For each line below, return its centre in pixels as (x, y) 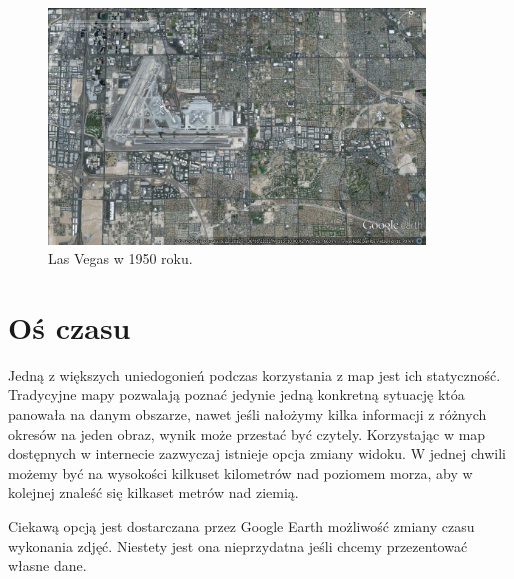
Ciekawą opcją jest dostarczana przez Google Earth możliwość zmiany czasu (241, 526)
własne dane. (47, 565)
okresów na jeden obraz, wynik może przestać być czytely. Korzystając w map (247, 433)
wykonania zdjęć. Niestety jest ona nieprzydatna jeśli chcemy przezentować (238, 545)
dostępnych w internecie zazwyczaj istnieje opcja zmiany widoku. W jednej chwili (257, 453)
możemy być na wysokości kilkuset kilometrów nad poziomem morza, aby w (240, 472)
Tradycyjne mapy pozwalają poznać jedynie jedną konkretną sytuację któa (236, 394)
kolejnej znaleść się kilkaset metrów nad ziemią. (153, 492)
